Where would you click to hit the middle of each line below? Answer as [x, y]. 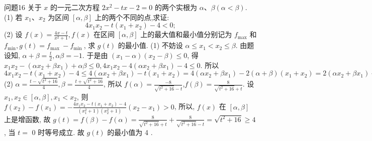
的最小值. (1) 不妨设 [150, 45]
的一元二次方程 [75, 7]
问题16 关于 [23, 7]
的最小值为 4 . [130, 132]
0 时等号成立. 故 [58, 132]
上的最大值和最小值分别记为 [186, 34]
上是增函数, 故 [27, 119]
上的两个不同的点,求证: [132, 17]
